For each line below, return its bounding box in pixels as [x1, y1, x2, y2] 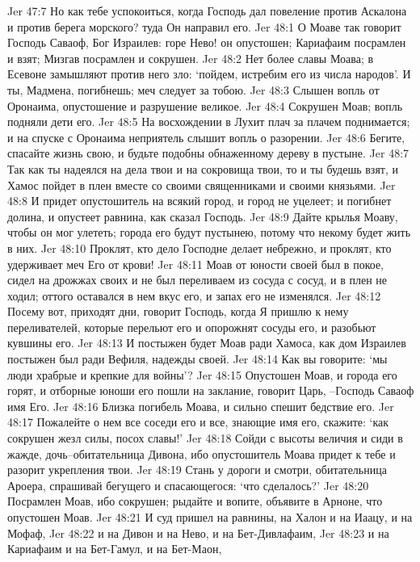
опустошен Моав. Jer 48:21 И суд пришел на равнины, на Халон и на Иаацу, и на [7, 509, 413, 525]
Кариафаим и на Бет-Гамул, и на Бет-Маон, [7, 540, 222, 557]
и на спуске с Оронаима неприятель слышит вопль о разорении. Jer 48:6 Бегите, [7, 128, 405, 145]
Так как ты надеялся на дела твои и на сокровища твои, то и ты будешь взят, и [7, 160, 399, 177]
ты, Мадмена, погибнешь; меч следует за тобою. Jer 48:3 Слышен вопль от [7, 81, 380, 98]
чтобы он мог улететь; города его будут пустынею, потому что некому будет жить [7, 224, 411, 241]
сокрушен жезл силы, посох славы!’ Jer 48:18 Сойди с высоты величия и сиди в [7, 430, 403, 447]
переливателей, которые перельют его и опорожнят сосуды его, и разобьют [7, 318, 376, 335]
